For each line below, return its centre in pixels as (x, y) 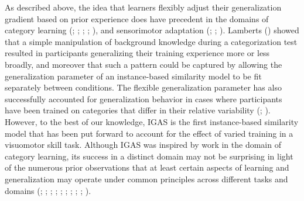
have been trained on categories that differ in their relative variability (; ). (138, 110)
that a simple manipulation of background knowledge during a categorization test (151, 41)
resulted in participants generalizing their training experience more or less (137, 53)
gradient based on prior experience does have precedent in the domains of (137, 18)
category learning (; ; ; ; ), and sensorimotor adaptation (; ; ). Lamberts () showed (152, 30)
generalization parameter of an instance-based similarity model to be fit (133, 76)
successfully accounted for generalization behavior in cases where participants (144, 98)
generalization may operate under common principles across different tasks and (146, 179)
